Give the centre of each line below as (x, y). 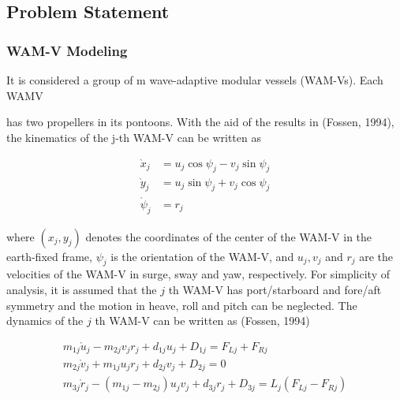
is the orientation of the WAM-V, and (202, 256)
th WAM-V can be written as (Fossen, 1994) (202, 321)
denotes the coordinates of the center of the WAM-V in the (229, 236)
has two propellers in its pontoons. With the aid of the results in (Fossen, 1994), (200, 122)
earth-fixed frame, (49, 256)
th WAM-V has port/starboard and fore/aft (275, 289)
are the (376, 256)
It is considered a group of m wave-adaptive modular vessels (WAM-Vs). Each (195, 80)
